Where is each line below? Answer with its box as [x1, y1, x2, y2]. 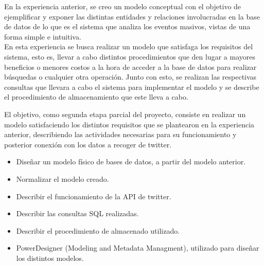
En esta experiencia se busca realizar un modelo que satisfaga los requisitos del [4, 41, 253, 52]
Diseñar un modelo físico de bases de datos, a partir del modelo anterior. [16, 156, 246, 167]
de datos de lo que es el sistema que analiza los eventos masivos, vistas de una [4, 21, 251, 32]
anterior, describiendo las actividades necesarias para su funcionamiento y [4, 129, 237, 140]
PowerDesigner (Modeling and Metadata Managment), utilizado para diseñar [16, 242, 259, 253]
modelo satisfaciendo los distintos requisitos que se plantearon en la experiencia [4, 119, 255, 129]
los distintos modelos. [16, 252, 84, 263]
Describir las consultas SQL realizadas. [16, 208, 139, 219]
